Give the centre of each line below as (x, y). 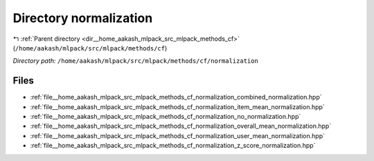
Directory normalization (83, 18)
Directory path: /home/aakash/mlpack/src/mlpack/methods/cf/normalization (136, 61)
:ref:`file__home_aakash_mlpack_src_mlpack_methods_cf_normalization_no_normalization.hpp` (166, 117)
